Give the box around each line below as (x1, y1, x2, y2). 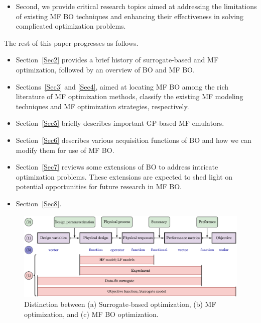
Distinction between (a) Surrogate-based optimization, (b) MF (24, 298, 216, 309)
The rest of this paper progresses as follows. (4, 37, 139, 48)
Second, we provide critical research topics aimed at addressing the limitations (16, 1, 257, 11)
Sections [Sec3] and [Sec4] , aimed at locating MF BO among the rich (16, 81, 229, 92)
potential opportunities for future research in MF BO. (16, 181, 182, 192)
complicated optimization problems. (16, 21, 126, 31)
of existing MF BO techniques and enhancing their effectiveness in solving (16, 11, 243, 21)
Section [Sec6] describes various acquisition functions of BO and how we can (16, 134, 251, 145)
